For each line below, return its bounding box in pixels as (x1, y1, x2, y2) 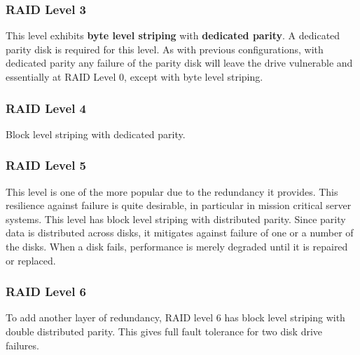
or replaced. (6, 253, 56, 267)
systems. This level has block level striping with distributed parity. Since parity (6, 211, 346, 226)
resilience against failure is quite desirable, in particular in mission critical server (6, 198, 352, 213)
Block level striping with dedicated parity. (6, 126, 186, 141)
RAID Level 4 (6, 99, 87, 116)
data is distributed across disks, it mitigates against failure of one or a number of (6, 225, 354, 240)
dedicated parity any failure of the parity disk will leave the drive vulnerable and (6, 55, 353, 70)
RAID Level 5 (6, 156, 87, 174)
